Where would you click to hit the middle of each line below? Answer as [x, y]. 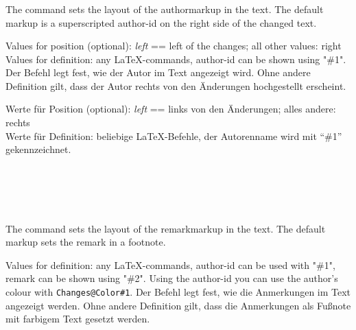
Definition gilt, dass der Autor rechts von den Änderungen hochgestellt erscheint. [176, 85]
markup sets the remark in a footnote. [86, 242]
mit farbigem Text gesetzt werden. [78, 319]
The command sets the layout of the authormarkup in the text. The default [165, 9]
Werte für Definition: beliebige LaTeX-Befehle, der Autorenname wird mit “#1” [174, 135]
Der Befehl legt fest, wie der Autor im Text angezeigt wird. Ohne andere [158, 72]
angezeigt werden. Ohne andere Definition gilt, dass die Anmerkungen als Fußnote [178, 305]
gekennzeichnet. [38, 149]
